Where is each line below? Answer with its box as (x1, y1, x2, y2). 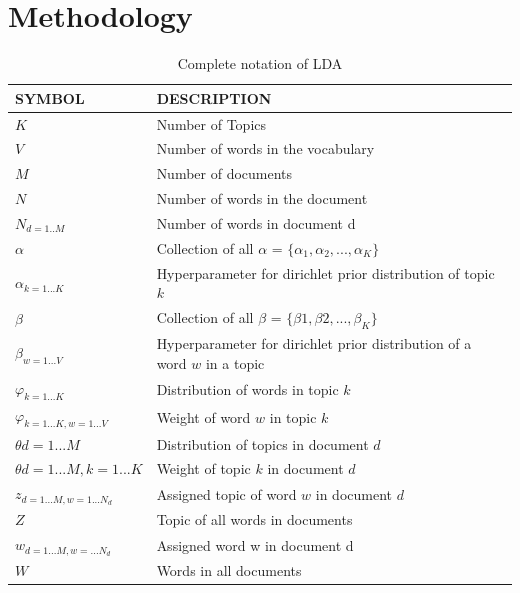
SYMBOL (15, 87, 85, 108)
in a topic (205, 352, 265, 373)
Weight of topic (156, 458, 251, 479)
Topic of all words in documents (156, 509, 353, 530)
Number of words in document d (156, 212, 356, 233)
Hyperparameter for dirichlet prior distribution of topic (156, 262, 495, 283)
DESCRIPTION (156, 87, 272, 108)
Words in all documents (156, 560, 302, 581)
